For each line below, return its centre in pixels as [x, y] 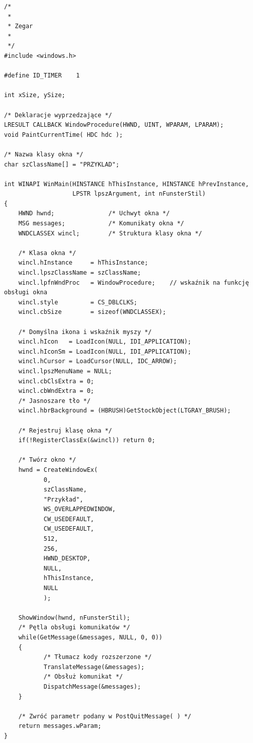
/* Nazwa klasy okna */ [44, 154]
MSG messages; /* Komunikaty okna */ [101, 224]
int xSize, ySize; [35, 95]
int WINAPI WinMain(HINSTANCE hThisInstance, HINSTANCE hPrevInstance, [126, 184]
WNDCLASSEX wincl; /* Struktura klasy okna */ [110, 233]
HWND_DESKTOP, [67, 559]
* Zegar [20, 26]
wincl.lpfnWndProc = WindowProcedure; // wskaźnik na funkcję [134, 282]
